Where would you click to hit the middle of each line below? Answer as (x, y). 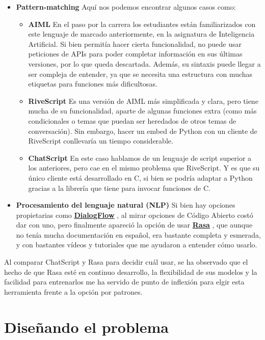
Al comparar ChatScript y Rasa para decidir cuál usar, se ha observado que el (126, 262)
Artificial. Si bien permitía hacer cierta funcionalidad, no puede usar (135, 44)
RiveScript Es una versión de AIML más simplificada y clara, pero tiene (143, 101)
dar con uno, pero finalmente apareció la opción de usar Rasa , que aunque (134, 225)
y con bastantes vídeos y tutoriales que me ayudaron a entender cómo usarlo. (137, 245)
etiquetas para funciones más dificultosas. (93, 84)
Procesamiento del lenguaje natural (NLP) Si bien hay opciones (126, 205)
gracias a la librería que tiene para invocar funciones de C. (119, 188)
